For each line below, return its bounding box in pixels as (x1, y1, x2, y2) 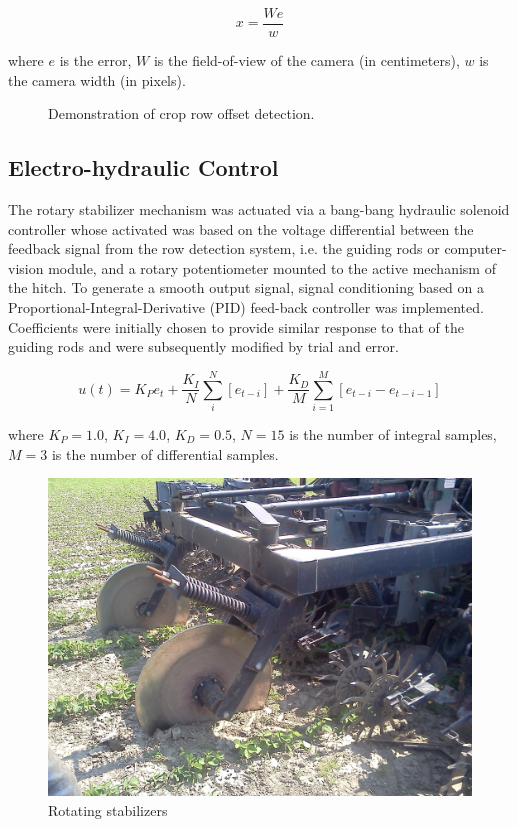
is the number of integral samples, (289, 423, 497, 444)
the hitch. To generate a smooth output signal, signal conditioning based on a (8, 277, 484, 298)
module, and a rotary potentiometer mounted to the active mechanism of (48, 257, 496, 278)
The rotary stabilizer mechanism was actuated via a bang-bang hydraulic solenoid (8, 199, 510, 220)
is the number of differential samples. (51, 443, 279, 464)
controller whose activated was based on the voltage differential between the (8, 218, 474, 239)
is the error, (59, 50, 132, 71)
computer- (444, 238, 507, 259)
